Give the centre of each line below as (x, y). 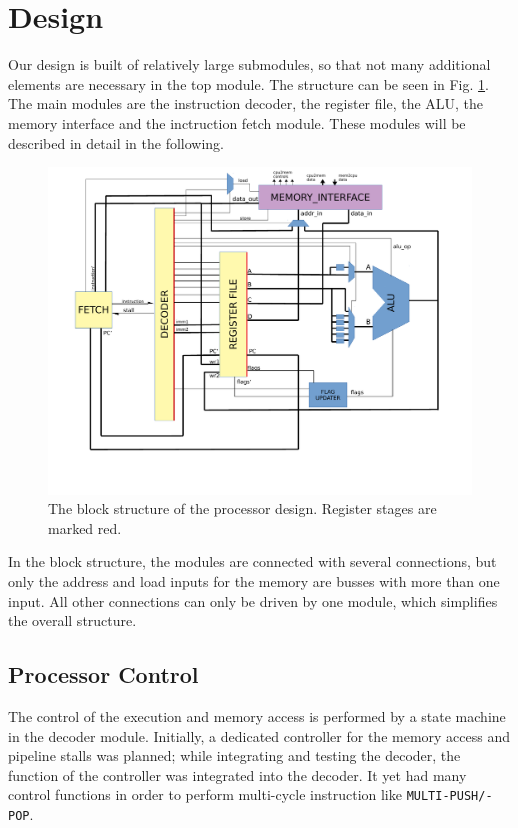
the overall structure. (72, 620)
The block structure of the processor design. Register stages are (242, 508)
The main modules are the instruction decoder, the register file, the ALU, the (246, 103)
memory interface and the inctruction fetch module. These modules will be (237, 122)
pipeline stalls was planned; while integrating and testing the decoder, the (234, 755)
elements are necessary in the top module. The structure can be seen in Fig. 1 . (248, 83)
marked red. (85, 527)
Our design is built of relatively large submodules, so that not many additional (249, 64)
